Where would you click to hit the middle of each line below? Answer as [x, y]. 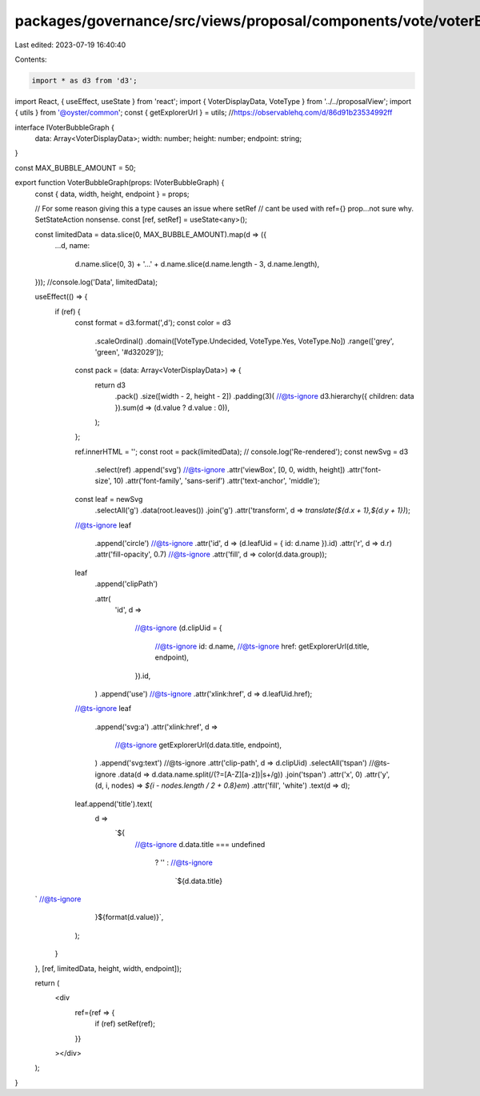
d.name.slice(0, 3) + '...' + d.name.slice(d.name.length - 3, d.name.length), [197, 263]
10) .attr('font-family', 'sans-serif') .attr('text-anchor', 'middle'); [216, 481]
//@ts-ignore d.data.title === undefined [200, 844]
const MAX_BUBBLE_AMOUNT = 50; [75, 167]
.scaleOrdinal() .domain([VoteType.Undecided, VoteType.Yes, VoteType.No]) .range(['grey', [244, 341]
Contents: [31, 59]
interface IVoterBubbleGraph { [65, 127]
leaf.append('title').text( [114, 804]
